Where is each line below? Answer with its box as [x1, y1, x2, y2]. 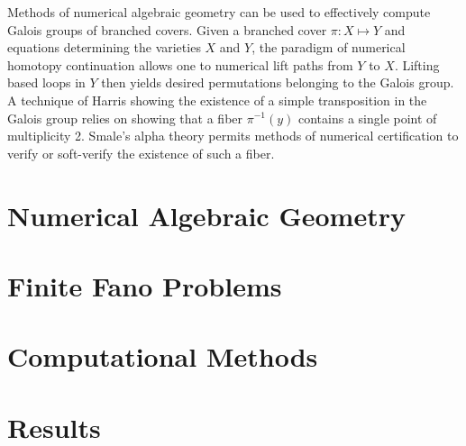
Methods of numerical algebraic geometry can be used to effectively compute [7, 3, 431, 21]
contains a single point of [297, 108, 437, 127]
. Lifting [394, 55, 440, 74]
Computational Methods [7, 338, 318, 375]
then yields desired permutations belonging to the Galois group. [101, 73, 454, 92]
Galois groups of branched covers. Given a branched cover [7, 20, 327, 39]
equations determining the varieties [7, 38, 201, 57]
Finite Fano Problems [7, 267, 282, 304]
